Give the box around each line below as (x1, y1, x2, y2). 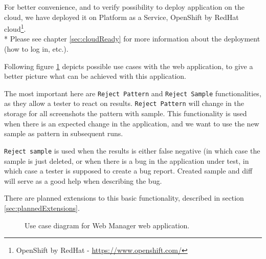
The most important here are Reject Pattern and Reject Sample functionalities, (4, 88, 261, 98)
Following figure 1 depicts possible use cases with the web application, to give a (4, 60, 253, 71)
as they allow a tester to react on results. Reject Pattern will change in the (4, 98, 244, 109)
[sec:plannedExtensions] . (4, 202, 80, 213)
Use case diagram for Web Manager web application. (25, 220, 190, 230)
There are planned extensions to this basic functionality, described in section (4, 192, 244, 203)
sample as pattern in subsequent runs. (4, 128, 123, 139)
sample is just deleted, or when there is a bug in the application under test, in (4, 155, 249, 166)
